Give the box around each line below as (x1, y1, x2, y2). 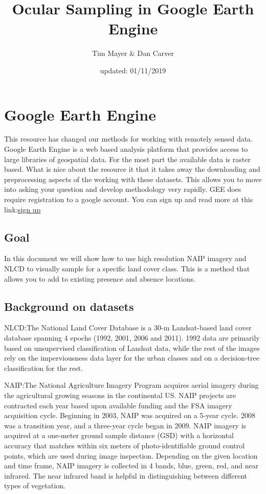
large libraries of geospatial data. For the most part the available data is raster (4, 153, 251, 164)
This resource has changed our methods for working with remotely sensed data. (4, 133, 253, 144)
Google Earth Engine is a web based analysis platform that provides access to (4, 144, 248, 154)
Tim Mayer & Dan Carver (92, 48, 174, 58)
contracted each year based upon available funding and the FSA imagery (4, 400, 232, 410)
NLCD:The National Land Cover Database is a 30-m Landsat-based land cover (4, 322, 252, 333)
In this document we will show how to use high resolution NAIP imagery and (4, 253, 247, 264)
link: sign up (4, 204, 41, 214)
